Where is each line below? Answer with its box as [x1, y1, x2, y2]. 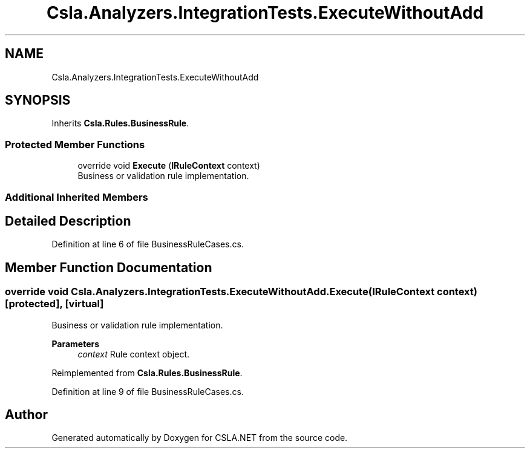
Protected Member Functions [5, 138, 145, 151]
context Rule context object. [77, 348, 190, 359]
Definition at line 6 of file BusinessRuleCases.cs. [51, 239, 244, 250]
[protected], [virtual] [5, 298, 104, 310]
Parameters [51, 338, 100, 349]
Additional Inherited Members [5, 191, 148, 203]
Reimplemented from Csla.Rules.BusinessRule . [51, 367, 243, 378]
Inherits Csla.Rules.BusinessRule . [51, 118, 189, 129]
